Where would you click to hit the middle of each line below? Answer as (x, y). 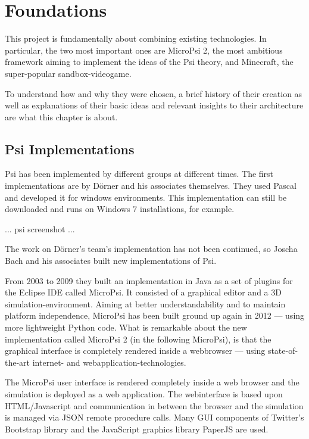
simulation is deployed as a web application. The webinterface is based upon (144, 393)
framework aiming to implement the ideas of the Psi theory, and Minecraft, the (149, 62)
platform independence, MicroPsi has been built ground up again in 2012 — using (155, 315)
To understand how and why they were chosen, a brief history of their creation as (154, 93)
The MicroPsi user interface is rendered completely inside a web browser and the (152, 382)
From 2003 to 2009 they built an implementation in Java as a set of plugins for (149, 280)
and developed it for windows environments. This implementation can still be (146, 197)
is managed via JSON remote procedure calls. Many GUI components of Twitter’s (154, 417)
